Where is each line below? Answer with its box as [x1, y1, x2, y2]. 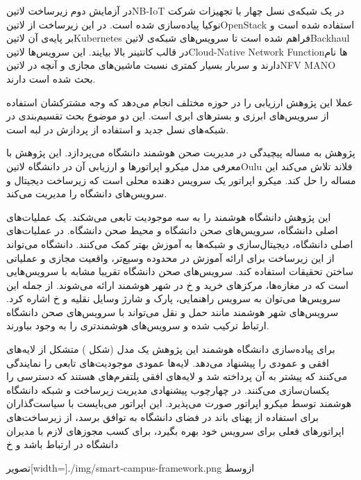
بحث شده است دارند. [6, 71, 96, 85]
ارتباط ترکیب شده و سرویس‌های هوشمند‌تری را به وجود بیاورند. [6, 318, 269, 333]
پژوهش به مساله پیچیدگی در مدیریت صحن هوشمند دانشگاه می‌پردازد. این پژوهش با [6, 145, 355, 160]
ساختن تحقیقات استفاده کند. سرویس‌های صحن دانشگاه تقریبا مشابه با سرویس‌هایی [6, 264, 353, 279]
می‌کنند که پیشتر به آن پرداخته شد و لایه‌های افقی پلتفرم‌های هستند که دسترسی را [6, 369, 348, 383]
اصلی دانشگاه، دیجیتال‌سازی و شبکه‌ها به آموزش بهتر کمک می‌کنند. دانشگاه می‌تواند [6, 236, 353, 251]
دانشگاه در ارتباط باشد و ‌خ [6, 437, 119, 452]
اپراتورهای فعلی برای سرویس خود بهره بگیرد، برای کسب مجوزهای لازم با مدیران [6, 423, 344, 438]
